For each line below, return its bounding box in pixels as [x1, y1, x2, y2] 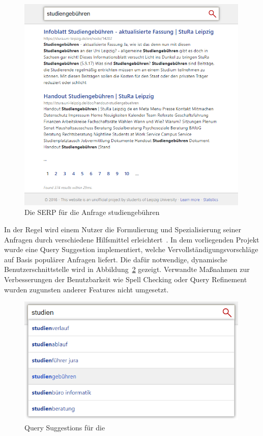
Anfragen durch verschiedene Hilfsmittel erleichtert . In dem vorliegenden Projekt [4, 234, 259, 244]
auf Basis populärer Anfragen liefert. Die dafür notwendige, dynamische [4, 254, 227, 264]
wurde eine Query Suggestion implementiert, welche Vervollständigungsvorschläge [4, 244, 258, 255]
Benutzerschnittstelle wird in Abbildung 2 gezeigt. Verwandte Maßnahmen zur [4, 264, 250, 275]
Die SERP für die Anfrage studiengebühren [24, 207, 160, 217]
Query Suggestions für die [24, 422, 105, 432]
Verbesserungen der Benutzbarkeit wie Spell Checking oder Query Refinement [4, 274, 247, 284]
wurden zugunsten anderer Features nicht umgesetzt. [4, 284, 169, 294]
